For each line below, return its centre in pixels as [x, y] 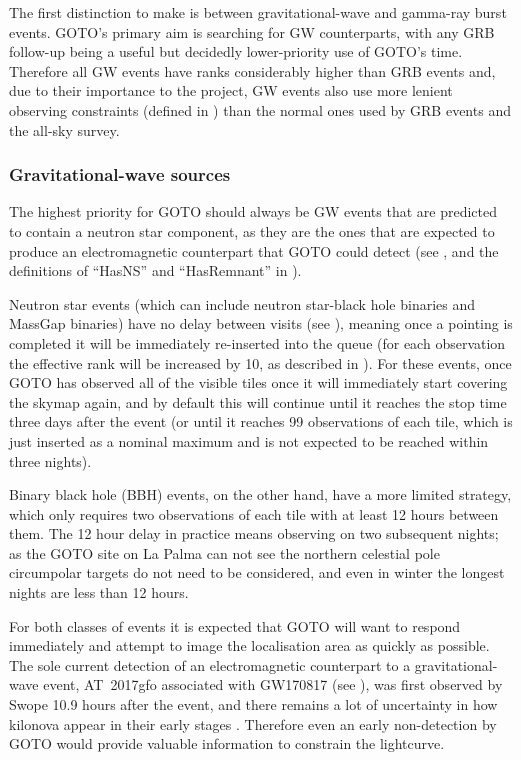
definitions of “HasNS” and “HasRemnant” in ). [155, 270]
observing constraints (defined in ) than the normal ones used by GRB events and [260, 109]
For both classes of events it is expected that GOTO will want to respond [235, 625]
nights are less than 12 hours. [99, 592]
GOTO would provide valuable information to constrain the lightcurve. [227, 743]
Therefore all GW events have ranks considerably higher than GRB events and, [252, 70]
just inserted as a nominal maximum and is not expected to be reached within [249, 440]
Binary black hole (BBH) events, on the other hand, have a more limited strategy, [260, 494]
